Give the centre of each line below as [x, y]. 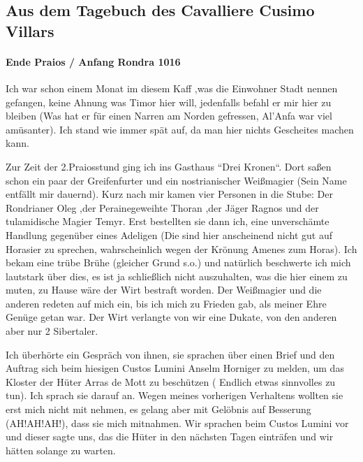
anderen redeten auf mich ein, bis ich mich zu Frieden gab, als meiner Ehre [166, 303]
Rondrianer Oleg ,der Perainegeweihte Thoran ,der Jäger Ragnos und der [162, 207]
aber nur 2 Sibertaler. [52, 331]
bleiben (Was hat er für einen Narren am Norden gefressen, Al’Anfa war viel [169, 116]
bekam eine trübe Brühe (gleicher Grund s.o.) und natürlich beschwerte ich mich [178, 262]
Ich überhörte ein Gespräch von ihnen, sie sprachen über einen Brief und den [170, 354]
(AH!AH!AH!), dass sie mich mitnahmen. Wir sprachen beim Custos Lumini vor [177, 423]
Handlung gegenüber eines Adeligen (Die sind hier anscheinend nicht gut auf [169, 234]
